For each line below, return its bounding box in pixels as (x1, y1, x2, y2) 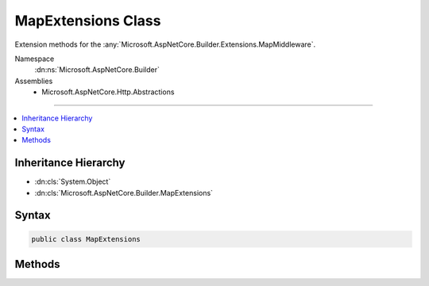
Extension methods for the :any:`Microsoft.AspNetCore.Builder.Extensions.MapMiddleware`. (14, 40, 316, 49)
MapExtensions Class (14, 12, 161, 29)
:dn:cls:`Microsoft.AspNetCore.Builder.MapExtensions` (34, 188, 214, 197)
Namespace (14, 54, 55, 63)
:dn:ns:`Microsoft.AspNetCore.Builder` (34, 65, 160, 74)
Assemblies (14, 76, 53, 86)
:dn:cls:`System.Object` (34, 177, 111, 186)
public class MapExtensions (31, 235, 141, 243)
